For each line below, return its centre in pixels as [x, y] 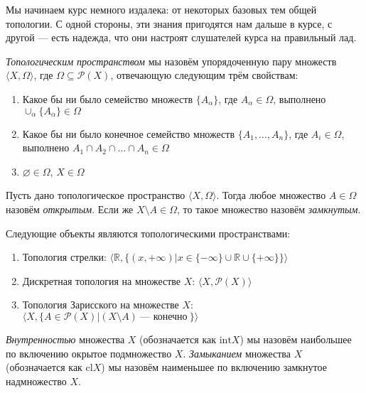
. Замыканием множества [237, 353]
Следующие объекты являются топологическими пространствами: [148, 233]
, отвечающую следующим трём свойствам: [204, 75]
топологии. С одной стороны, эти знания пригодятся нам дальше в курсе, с [169, 23]
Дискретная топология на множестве [102, 280]
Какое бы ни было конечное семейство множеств [129, 133]
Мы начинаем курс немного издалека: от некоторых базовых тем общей [161, 9]
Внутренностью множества [65, 339]
